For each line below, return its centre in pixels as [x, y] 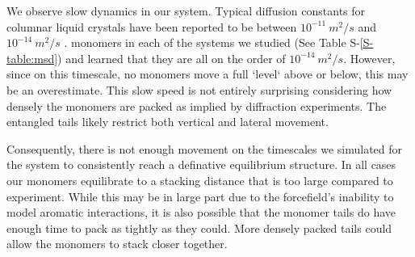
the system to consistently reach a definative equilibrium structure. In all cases [201, 164]
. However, [369, 58]
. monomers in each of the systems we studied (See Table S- [212, 42]
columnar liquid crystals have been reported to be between [152, 26]
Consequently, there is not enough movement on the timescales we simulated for [205, 148]
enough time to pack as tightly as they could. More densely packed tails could [199, 228]
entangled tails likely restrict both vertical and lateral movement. [168, 122]
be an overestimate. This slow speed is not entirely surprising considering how [199, 89]
